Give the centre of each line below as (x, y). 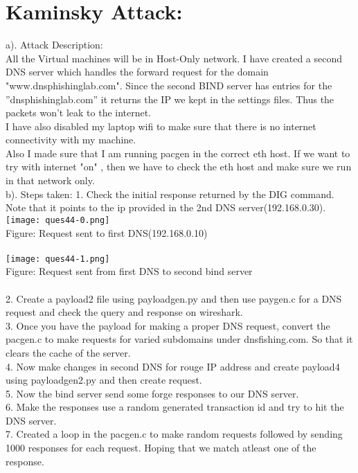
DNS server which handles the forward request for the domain (137, 72)
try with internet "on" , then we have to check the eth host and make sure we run (179, 167)
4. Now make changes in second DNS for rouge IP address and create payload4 (173, 366)
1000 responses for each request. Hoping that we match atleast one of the (161, 448)
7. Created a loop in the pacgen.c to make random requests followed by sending (174, 434)
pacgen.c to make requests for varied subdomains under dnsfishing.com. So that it (179, 339)
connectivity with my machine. (71, 140)
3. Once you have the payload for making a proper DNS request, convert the (168, 325)
